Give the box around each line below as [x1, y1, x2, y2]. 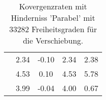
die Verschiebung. [23, 35, 83, 46]
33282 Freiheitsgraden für [9, 23, 97, 35]
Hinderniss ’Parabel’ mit [11, 12, 95, 23]
